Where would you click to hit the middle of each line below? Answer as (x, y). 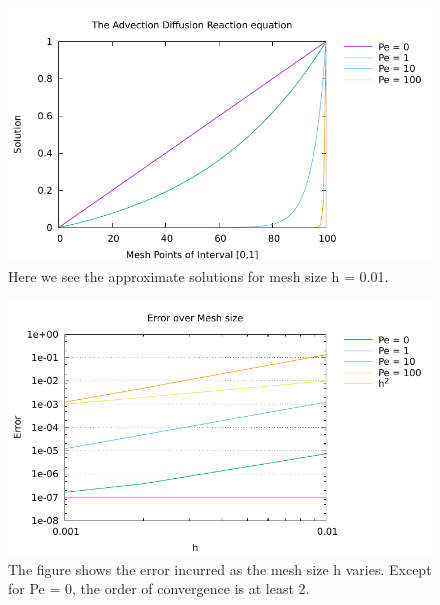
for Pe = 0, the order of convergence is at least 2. (159, 588)
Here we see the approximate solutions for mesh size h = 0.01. (198, 275)
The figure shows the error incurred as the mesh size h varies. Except (220, 568)
